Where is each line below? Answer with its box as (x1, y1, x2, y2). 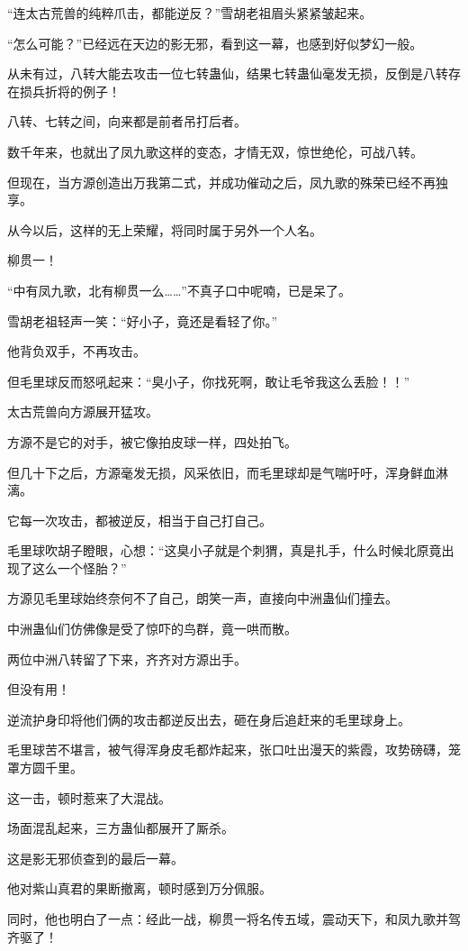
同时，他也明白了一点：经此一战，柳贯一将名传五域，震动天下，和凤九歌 (7, 910, 436, 928)
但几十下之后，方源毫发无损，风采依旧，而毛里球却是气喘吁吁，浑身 (7, 462, 410, 481)
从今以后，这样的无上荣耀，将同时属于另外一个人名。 (7, 220, 322, 239)
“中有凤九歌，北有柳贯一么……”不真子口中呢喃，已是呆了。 (7, 280, 351, 299)
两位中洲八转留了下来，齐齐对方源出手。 (7, 649, 247, 668)
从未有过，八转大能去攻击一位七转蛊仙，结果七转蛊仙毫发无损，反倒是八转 (7, 64, 448, 83)
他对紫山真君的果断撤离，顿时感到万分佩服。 (7, 879, 272, 898)
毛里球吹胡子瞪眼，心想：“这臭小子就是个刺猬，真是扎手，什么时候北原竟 (7, 541, 442, 560)
